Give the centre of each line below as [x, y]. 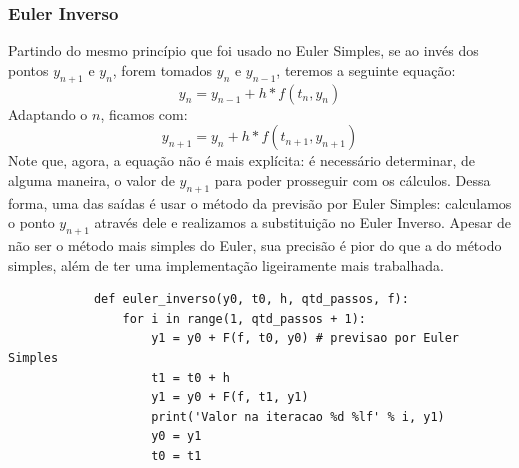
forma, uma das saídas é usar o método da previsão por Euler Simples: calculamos [260, 202]
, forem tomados [162, 69]
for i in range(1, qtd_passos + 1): [244, 318]
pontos [28, 69]
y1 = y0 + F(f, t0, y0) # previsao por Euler [305, 338]
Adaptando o [48, 113]
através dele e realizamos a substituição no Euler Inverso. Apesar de [303, 222]
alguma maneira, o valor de [91, 179]
